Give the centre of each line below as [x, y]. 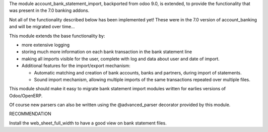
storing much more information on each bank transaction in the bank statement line [107, 52]
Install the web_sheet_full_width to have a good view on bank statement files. [88, 123]
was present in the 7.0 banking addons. [49, 10]
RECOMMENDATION [30, 114]
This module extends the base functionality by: [57, 36]
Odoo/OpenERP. [26, 96]
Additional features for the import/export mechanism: [76, 66]
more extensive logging [46, 45]
